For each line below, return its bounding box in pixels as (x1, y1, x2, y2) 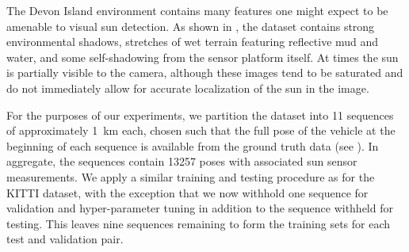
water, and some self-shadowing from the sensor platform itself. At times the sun (6, 48, 399, 65)
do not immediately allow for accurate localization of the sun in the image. (6, 79, 369, 96)
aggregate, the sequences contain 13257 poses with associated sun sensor (6, 153, 357, 170)
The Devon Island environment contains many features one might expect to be (6, 2, 388, 18)
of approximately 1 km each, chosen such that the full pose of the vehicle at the (6, 122, 396, 139)
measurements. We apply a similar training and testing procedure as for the (6, 168, 375, 185)
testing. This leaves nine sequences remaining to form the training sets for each (6, 215, 391, 231)
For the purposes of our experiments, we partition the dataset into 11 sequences (6, 106, 394, 123)
